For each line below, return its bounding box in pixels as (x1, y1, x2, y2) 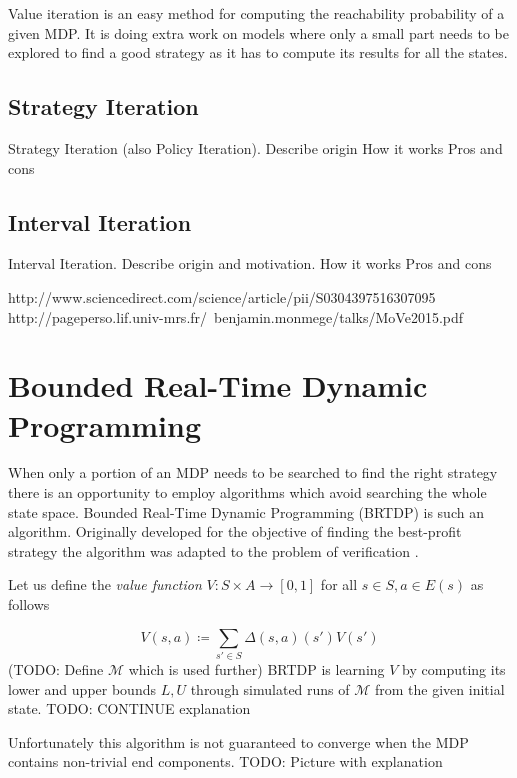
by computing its (402, 658, 506, 679)
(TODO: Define (8, 658, 104, 679)
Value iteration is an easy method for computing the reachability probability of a (8, 3, 505, 23)
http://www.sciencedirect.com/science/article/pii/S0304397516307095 (8, 286, 436, 307)
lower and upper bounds (8, 678, 156, 699)
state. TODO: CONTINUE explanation (8, 698, 251, 719)
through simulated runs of (190, 678, 350, 699)
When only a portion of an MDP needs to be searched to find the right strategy (8, 462, 498, 483)
